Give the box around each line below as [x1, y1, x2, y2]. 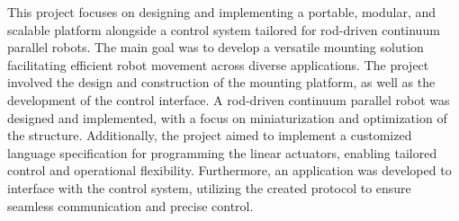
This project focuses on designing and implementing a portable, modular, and [7, 3, 436, 21]
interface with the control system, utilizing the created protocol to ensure [7, 178, 411, 197]
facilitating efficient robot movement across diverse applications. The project [7, 55, 429, 74]
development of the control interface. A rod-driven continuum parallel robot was [7, 90, 450, 109]
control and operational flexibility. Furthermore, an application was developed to [7, 161, 452, 180]
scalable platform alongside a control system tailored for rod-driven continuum [7, 20, 440, 39]
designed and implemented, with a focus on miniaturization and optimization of [7, 108, 447, 127]
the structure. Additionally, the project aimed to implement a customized [7, 126, 412, 145]
